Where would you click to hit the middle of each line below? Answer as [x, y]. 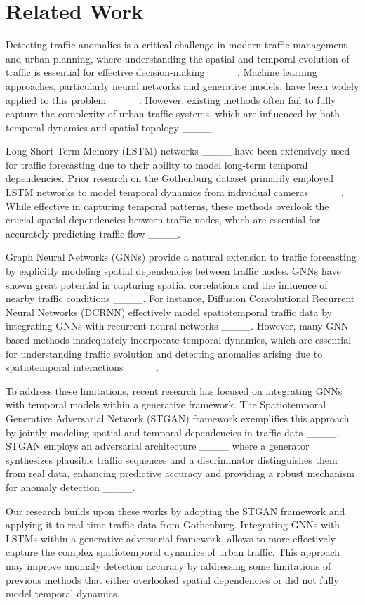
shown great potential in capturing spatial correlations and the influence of [167, 284]
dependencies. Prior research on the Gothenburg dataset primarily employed [170, 178]
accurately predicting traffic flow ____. [93, 233]
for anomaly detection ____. [71, 487]
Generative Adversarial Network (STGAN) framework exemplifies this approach [178, 418]
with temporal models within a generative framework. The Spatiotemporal [166, 404]
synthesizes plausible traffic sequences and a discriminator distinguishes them [172, 459]
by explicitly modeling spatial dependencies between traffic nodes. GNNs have [173, 271]
